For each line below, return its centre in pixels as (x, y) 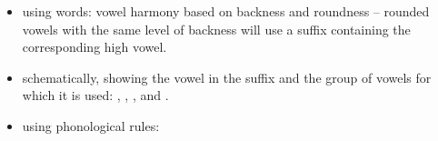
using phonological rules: (91, 125)
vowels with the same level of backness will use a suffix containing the (216, 29)
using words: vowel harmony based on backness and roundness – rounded (226, 11)
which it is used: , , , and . (95, 95)
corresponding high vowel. (95, 47)
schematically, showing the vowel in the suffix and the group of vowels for (227, 77)
